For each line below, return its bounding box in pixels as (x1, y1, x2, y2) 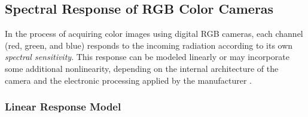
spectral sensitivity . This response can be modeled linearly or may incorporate (5, 50, 289, 63)
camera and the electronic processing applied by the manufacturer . (5, 74, 252, 86)
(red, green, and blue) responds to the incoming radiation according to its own (5, 39, 293, 51)
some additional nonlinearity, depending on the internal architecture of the (5, 62, 279, 74)
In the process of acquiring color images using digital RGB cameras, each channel (5, 27, 303, 40)
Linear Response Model (5, 99, 121, 114)
